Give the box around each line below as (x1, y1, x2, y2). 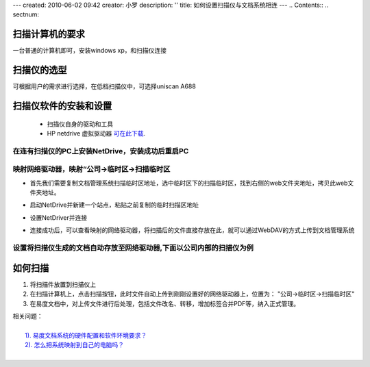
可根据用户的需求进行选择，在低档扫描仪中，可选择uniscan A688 (12, 82, 197, 90)
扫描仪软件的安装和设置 (12, 100, 112, 112)
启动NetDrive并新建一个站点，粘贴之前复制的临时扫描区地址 (29, 201, 199, 209)
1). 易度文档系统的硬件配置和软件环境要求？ (25, 331, 147, 339)
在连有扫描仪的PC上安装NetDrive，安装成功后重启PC (12, 146, 189, 155)
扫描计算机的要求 (12, 28, 85, 40)
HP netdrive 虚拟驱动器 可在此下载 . (47, 129, 146, 137)
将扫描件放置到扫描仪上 (29, 280, 96, 288)
